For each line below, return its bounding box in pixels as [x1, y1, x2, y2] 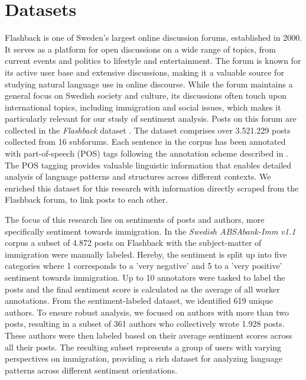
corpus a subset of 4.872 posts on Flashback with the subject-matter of [5, 236, 262, 249]
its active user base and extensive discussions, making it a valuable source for [5, 66, 284, 78]
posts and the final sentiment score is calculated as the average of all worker [5, 282, 280, 295]
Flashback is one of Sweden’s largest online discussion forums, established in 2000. [5, 31, 302, 44]
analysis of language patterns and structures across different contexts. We [5, 170, 271, 183]
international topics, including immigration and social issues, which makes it [5, 100, 281, 113]
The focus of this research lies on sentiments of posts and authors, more [5, 213, 265, 226]
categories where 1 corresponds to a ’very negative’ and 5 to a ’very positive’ [5, 259, 282, 272]
